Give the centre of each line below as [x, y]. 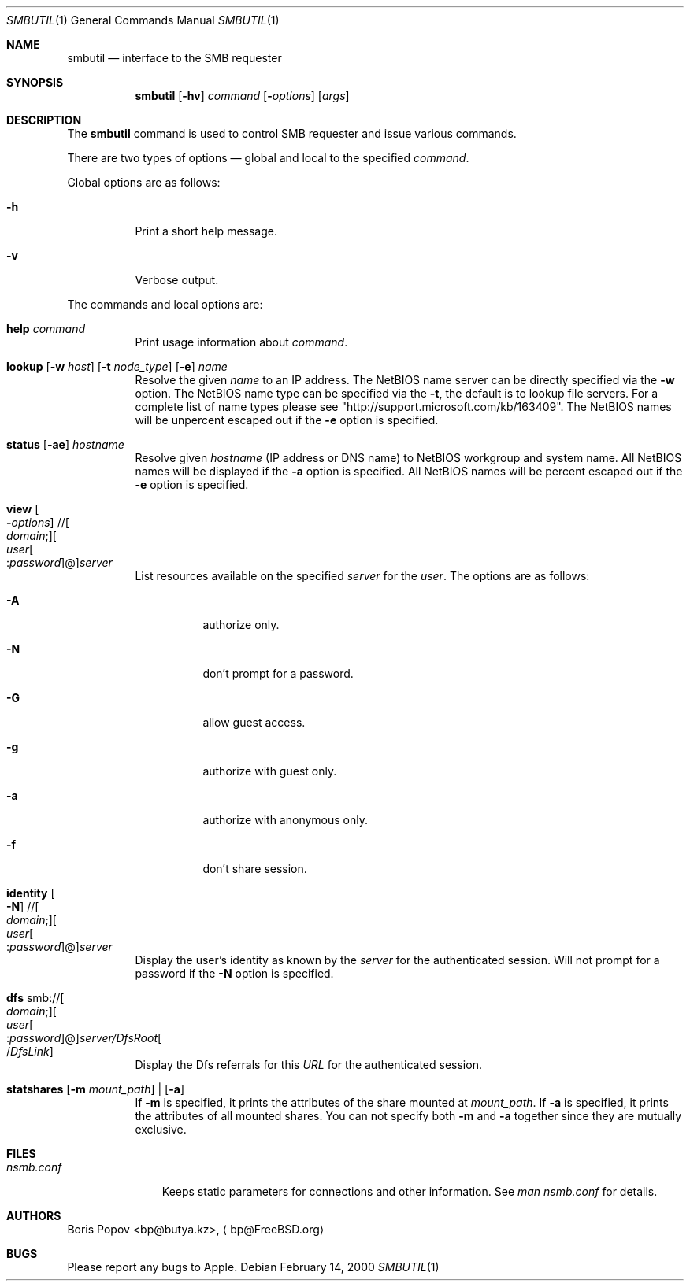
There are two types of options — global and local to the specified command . [268, 158]
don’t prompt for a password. [278, 673]
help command [46, 329]
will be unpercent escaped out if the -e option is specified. [287, 420]
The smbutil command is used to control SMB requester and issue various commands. [292, 133]
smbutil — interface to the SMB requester [174, 58]
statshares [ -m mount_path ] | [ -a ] [96, 1089]
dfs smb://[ [35, 998]
